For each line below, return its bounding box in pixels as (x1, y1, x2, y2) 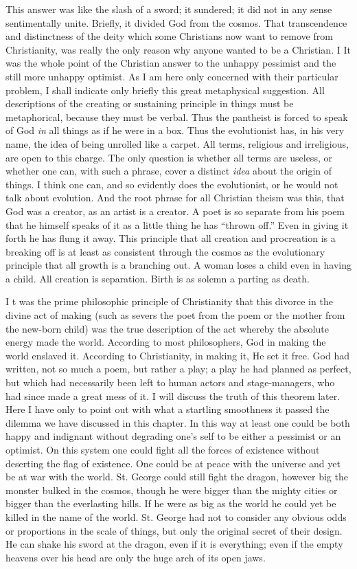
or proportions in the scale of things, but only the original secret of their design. (5, 523, 343, 537)
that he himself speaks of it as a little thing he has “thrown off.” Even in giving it (5, 217, 349, 232)
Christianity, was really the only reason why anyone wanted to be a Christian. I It (5, 42, 351, 56)
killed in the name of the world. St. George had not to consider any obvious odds (5, 509, 347, 524)
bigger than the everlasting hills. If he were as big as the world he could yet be (5, 496, 336, 511)
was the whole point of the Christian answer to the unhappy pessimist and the (5, 56, 336, 70)
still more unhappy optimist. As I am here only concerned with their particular (5, 69, 338, 83)
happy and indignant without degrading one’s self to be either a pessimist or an (5, 429, 341, 443)
